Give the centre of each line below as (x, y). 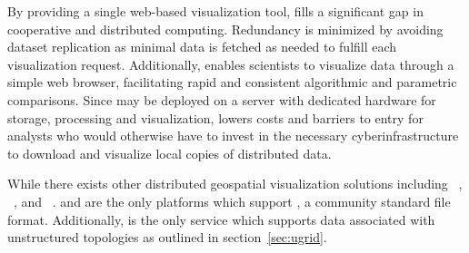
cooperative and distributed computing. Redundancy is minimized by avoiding (225, 29)
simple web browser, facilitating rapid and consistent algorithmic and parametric (232, 82)
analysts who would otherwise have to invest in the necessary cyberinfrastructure (233, 136)
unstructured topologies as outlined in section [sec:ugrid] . (167, 237)
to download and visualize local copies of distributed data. (170, 153)
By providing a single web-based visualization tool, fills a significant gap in (215, 11)
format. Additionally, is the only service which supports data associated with (221, 219)
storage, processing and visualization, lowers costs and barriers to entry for (215, 117)
